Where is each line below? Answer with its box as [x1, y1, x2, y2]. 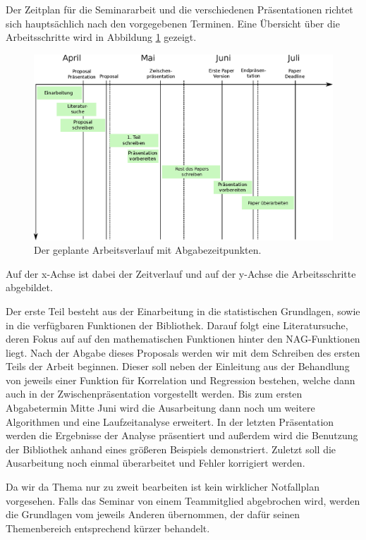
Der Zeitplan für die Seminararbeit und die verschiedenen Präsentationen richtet [6, 2, 353, 16]
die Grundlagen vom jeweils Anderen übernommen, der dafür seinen [6, 507, 300, 522]
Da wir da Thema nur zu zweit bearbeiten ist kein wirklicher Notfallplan [6, 479, 319, 494]
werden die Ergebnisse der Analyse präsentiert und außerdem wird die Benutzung [6, 428, 358, 443]
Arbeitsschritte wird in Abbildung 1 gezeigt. [6, 30, 197, 44]
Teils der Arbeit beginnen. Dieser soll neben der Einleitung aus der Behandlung [6, 359, 350, 374]
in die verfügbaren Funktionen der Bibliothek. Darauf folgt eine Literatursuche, [6, 317, 348, 332]
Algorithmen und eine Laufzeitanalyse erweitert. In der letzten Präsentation [6, 414, 334, 429]
